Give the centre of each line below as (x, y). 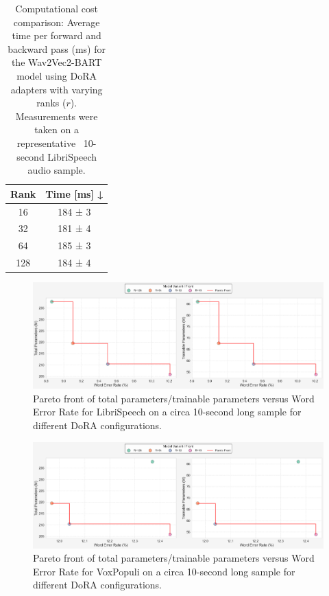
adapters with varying (57, 89)
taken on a (57, 129)
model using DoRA (57, 75)
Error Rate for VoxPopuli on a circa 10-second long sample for (164, 571)
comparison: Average (57, 22)
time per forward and (57, 35)
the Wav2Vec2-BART (57, 62)
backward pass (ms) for (57, 48)
